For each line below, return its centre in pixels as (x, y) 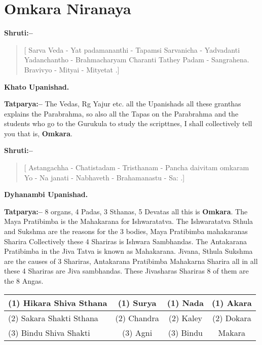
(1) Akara (232, 302)
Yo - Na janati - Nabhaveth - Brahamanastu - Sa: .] (104, 177)
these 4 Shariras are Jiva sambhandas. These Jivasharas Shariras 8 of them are (126, 271)
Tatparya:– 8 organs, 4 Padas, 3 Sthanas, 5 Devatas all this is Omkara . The (126, 211)
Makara (232, 332)
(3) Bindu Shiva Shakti (49, 332)
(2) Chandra (137, 318)
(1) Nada (185, 302)
